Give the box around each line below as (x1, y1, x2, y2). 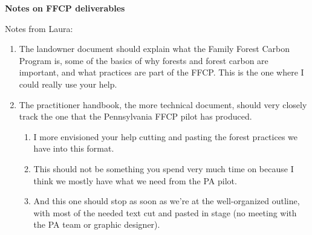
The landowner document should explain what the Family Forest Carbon (19, 42, 290, 55)
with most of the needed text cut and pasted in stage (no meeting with (33, 206, 297, 219)
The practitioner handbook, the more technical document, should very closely (19, 98, 307, 111)
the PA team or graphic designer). (33, 218, 160, 231)
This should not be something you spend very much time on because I (33, 162, 294, 175)
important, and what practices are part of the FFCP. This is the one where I (19, 66, 304, 79)
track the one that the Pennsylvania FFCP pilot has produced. (19, 110, 252, 123)
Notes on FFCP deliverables (5, 2, 125, 14)
